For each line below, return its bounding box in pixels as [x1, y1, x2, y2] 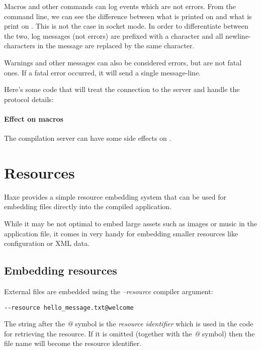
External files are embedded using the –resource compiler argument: [4, 286, 213, 297]
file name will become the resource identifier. [4, 338, 142, 348]
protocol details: [4, 94, 54, 104]
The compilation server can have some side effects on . [4, 133, 171, 143]
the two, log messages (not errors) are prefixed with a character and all [4, 30, 223, 41]
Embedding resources [4, 262, 117, 278]
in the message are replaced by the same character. [37, 40, 195, 51]
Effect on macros [4, 113, 63, 124]
